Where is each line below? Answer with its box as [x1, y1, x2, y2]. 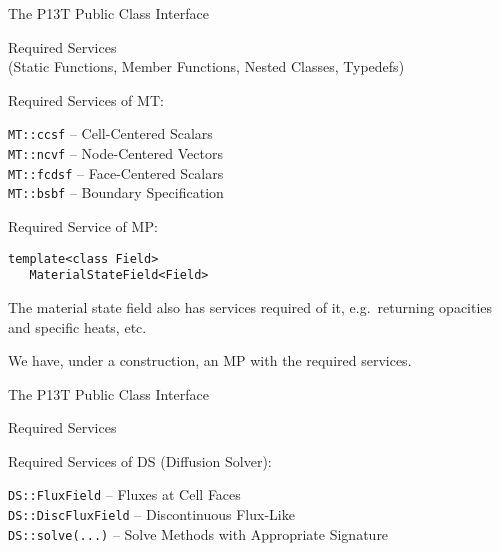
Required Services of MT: [8, 89, 164, 110]
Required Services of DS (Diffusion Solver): [8, 450, 272, 471]
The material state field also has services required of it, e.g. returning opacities [8, 296, 493, 317]
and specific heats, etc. [8, 316, 147, 337]
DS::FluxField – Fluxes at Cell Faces [8, 484, 241, 505]
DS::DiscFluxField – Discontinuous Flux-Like [8, 504, 295, 525]
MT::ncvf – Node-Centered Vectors [8, 143, 223, 164]
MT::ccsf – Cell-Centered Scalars [8, 123, 213, 144]
